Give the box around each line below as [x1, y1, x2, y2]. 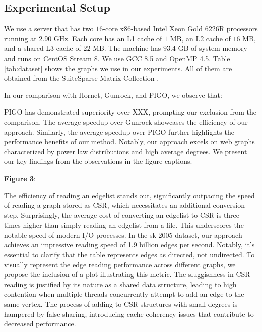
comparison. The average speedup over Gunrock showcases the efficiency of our [4, 116, 248, 127]
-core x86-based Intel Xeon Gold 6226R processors [103, 23, 258, 34]
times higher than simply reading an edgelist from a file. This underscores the [4, 219, 244, 230]
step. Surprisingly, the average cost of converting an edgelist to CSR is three [4, 209, 240, 220]
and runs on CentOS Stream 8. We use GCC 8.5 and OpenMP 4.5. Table [4, 52, 230, 63]
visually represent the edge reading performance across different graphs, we [4, 259, 236, 269]
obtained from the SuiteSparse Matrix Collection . [4, 73, 159, 83]
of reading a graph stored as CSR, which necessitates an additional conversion [4, 200, 245, 210]
